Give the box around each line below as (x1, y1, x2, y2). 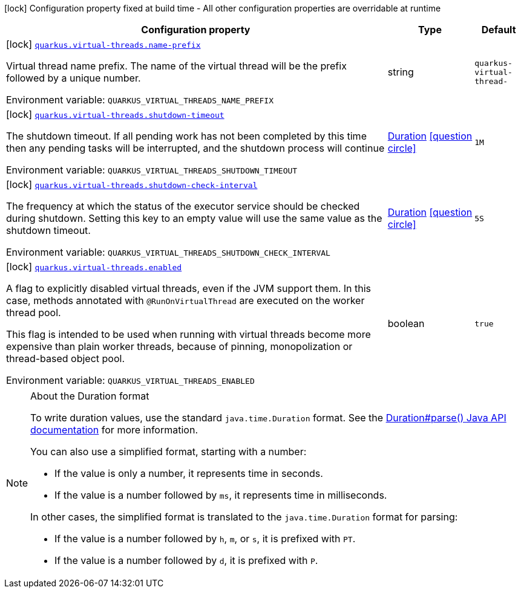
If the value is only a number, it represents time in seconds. (54, 467, 323, 479)
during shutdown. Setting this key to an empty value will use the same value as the (6, 212, 382, 224)
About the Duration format (30, 390, 149, 402)
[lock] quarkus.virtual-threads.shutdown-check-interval (6, 178, 258, 190)
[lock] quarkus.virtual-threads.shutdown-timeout (6, 108, 224, 120)
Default (481, 24, 516, 36)
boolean (387, 317, 425, 329)
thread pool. (6, 306, 61, 319)
